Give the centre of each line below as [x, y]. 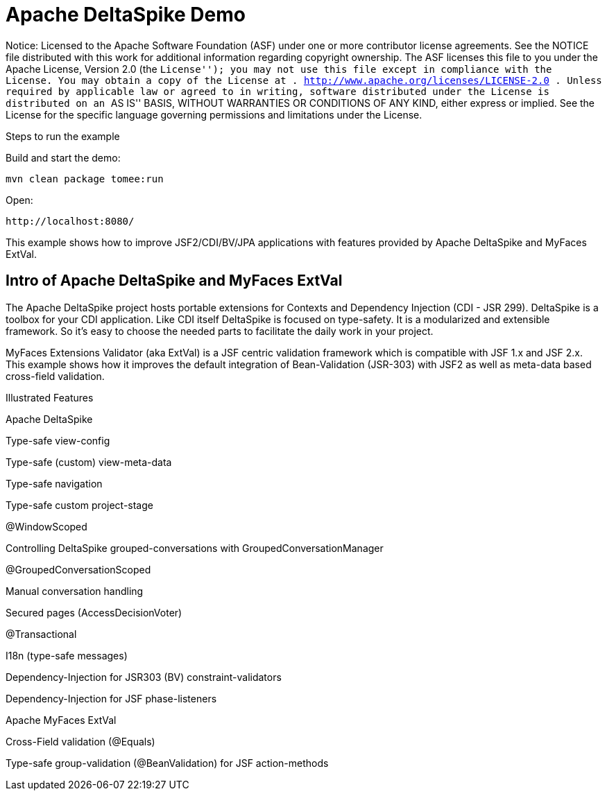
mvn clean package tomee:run [85, 179]
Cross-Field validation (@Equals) [80, 741]
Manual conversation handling [75, 591]
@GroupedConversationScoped [78, 569]
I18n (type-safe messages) [67, 655]
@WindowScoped [46, 526]
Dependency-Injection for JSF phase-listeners [111, 698]
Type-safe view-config [58, 440]
